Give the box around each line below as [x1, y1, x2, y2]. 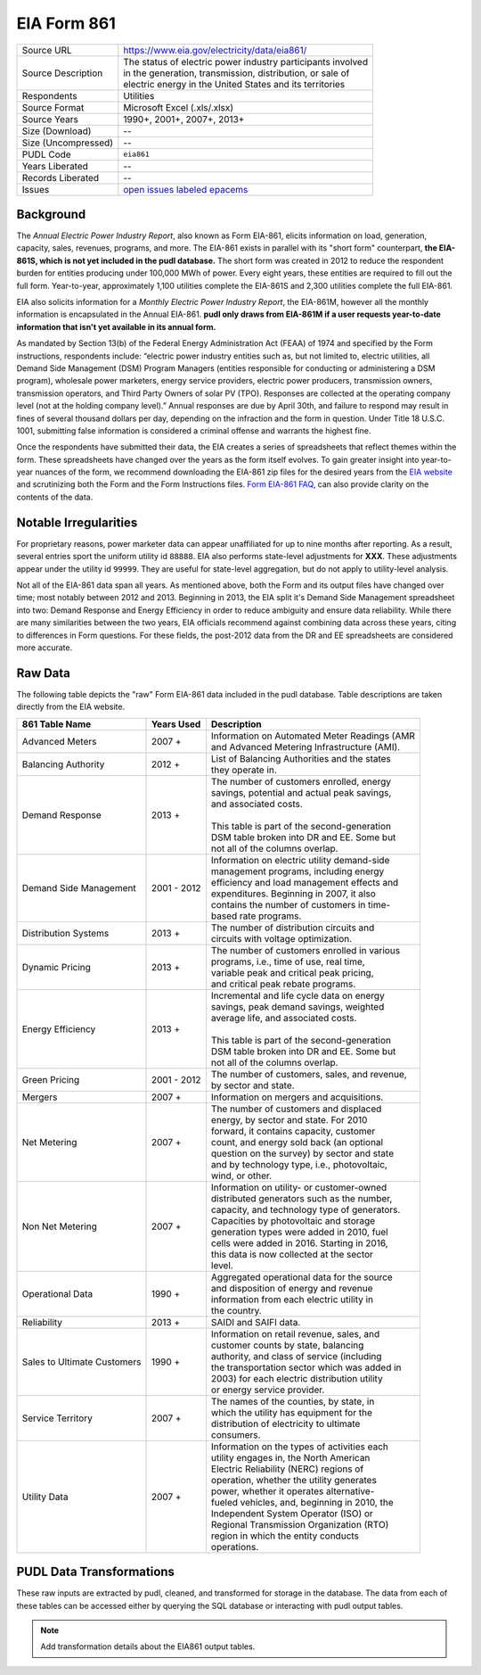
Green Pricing [21, 1073, 80, 1085]
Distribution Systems [21, 927, 110, 939]
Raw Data [16, 665, 71, 681]
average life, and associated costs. [210, 1011, 357, 1024]
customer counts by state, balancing [210, 1339, 364, 1351]
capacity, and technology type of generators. [210, 1203, 401, 1216]
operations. [210, 1540, 259, 1553]
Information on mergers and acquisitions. [210, 1091, 384, 1103]
